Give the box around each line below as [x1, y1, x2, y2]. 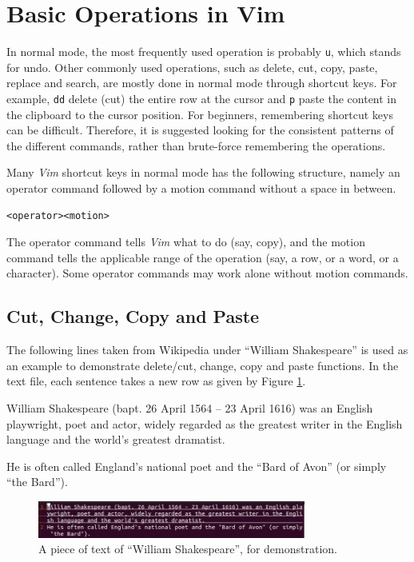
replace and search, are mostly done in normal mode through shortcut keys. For [6, 74, 397, 91]
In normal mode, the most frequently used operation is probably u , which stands [6, 43, 401, 60]
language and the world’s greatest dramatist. [6, 431, 225, 448]
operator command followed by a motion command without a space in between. [6, 180, 396, 196]
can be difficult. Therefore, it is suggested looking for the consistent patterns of [6, 122, 394, 138]
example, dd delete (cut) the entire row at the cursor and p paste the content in [6, 90, 397, 106]
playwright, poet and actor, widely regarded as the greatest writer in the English [6, 415, 403, 432]
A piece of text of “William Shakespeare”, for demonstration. [38, 540, 337, 557]
